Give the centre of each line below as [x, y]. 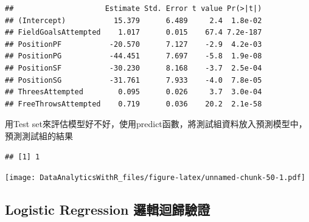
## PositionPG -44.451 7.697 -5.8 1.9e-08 [134, 56]
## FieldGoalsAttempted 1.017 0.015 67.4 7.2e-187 [134, 33]
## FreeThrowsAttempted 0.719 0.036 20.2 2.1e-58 [134, 104]
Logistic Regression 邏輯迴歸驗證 [108, 210]
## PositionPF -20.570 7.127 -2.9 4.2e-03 [134, 44]
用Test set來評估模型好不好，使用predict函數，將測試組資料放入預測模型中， [156, 124]
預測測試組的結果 [39, 135]
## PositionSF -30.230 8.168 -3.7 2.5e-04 [134, 68]
